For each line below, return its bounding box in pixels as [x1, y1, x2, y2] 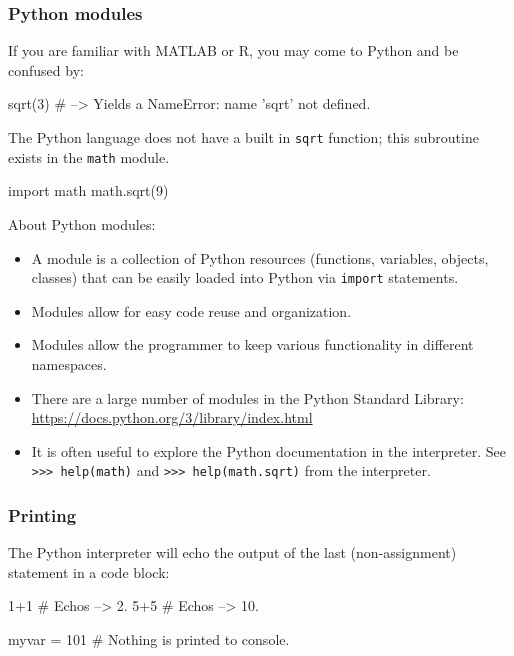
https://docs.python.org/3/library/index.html [31, 407, 313, 428]
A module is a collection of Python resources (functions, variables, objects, [31, 247, 489, 268]
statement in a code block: [8, 561, 170, 582]
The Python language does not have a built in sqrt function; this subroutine [8, 127, 479, 147]
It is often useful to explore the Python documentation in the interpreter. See [31, 440, 506, 461]
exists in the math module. [8, 146, 170, 167]
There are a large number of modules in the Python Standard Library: [31, 387, 464, 408]
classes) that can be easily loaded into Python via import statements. [31, 267, 459, 288]
